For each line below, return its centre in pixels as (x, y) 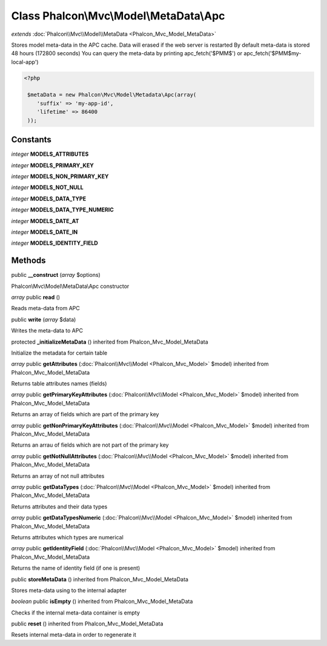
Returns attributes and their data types (59, 507)
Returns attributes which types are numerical (67, 537)
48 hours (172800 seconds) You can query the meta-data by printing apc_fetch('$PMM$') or (127, 53)
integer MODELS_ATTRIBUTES (50, 154)
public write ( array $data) (44, 319)
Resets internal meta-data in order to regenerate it (74, 635)
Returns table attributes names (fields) (59, 384)
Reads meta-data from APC (45, 308)
